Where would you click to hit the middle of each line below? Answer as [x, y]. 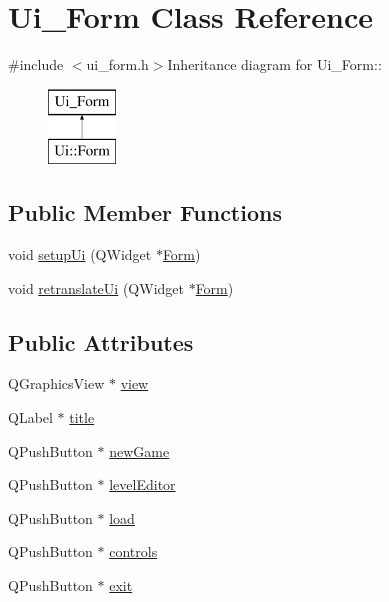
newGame [139, 450]
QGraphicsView [56, 383]
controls [133, 551]
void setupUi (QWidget [80, 254]
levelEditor [142, 484]
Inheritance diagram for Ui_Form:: [274, 64]
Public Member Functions [145, 212]
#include [36, 64]
